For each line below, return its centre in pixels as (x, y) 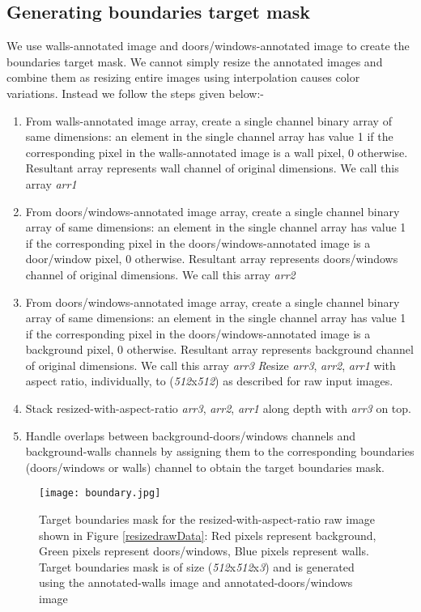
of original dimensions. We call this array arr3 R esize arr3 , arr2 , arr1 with (210, 365)
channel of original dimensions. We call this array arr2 (160, 274)
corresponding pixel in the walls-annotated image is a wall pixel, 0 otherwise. (217, 152)
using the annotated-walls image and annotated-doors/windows (196, 582)
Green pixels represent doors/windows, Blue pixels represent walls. (204, 551)
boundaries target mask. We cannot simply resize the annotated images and (195, 61)
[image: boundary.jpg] (100, 493)
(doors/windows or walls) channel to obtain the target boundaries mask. (205, 467)
